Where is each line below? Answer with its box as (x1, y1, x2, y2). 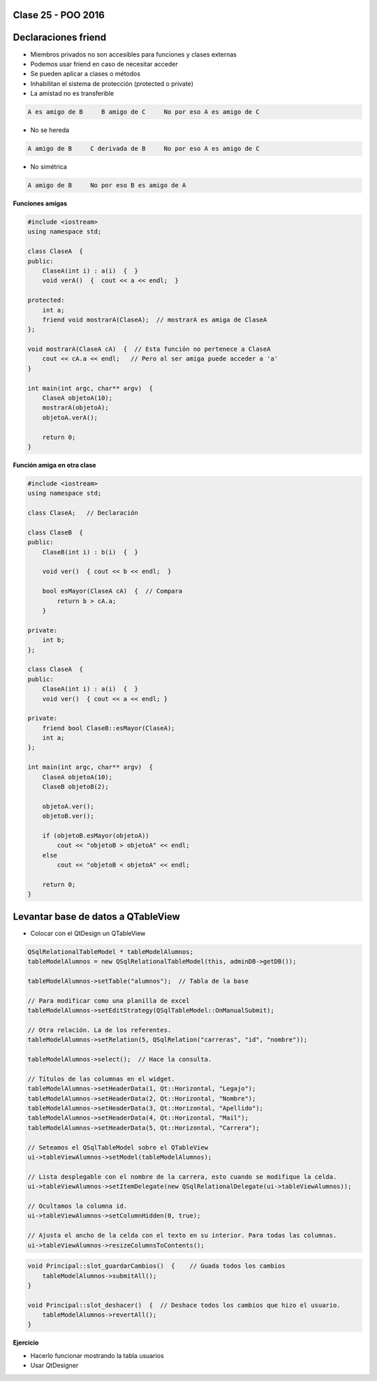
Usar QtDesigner (30, 1361, 79, 1370)
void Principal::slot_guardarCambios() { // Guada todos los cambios (27, 1262, 286, 1270)
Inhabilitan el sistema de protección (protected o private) (30, 79, 193, 87)
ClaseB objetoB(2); (42, 783, 110, 791)
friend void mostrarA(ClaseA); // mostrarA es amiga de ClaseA (42, 315, 267, 324)
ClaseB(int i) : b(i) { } (42, 548, 139, 556)
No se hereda (30, 126, 70, 134)
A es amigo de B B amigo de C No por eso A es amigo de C (27, 108, 260, 116)
